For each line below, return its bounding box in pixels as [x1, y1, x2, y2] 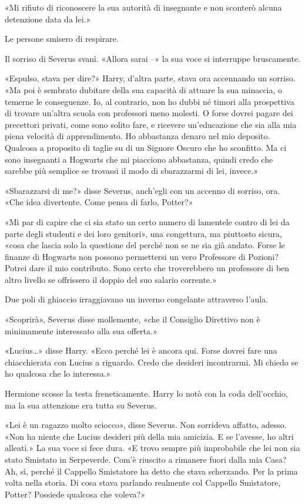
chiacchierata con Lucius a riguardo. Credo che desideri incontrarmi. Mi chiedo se [5, 355, 299, 368]
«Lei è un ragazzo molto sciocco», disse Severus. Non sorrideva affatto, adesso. [5, 419, 287, 431]
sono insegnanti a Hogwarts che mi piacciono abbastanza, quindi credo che [5, 153, 273, 165]
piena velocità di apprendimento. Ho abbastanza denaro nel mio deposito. [5, 130, 270, 142]
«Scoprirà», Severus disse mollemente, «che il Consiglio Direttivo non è [5, 313, 260, 325]
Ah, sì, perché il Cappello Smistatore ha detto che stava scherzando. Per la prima [5, 465, 298, 477]
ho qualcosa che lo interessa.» [5, 367, 111, 380]
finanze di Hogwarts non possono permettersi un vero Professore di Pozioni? [5, 250, 279, 262]
